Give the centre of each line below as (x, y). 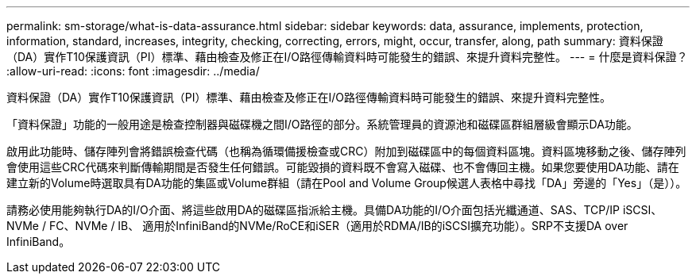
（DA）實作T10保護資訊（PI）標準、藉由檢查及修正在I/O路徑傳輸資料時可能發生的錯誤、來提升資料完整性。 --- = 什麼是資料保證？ (347, 57)
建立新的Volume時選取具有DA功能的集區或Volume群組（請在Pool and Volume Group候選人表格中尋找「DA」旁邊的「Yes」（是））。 (347, 183)
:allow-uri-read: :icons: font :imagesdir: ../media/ (133, 71)
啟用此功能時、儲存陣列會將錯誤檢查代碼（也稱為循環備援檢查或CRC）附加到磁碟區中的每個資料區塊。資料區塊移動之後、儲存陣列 (346, 151)
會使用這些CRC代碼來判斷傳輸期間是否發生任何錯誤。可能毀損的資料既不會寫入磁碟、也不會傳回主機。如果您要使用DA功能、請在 (343, 167)
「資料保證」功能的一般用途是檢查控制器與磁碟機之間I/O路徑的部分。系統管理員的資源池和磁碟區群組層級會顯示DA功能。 (322, 124)
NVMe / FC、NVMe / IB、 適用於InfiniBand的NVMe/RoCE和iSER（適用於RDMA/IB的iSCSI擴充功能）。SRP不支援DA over (317, 226)
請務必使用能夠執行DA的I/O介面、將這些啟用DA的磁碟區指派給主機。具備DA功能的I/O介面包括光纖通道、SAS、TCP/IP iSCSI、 (334, 210)
